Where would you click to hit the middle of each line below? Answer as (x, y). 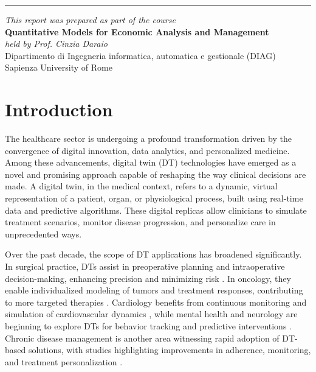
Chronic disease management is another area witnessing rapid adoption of (142, 338)
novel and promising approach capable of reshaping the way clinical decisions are (156, 174)
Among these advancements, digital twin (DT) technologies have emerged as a (151, 162)
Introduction (59, 109)
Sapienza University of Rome (59, 67)
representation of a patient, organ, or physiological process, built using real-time (154, 198)
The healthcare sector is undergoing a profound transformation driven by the (148, 139)
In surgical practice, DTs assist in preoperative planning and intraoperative (145, 266)
